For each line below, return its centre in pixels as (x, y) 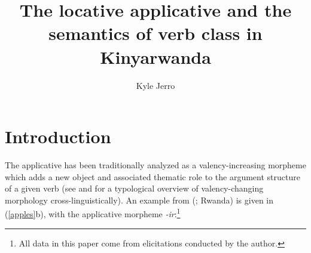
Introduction (58, 136)
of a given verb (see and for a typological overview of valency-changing (134, 188)
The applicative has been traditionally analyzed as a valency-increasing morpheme (155, 165)
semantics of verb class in (155, 33)
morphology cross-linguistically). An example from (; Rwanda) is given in (139, 200)
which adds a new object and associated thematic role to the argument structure (153, 176)
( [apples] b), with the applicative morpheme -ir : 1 (93, 213)
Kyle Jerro (155, 85)
